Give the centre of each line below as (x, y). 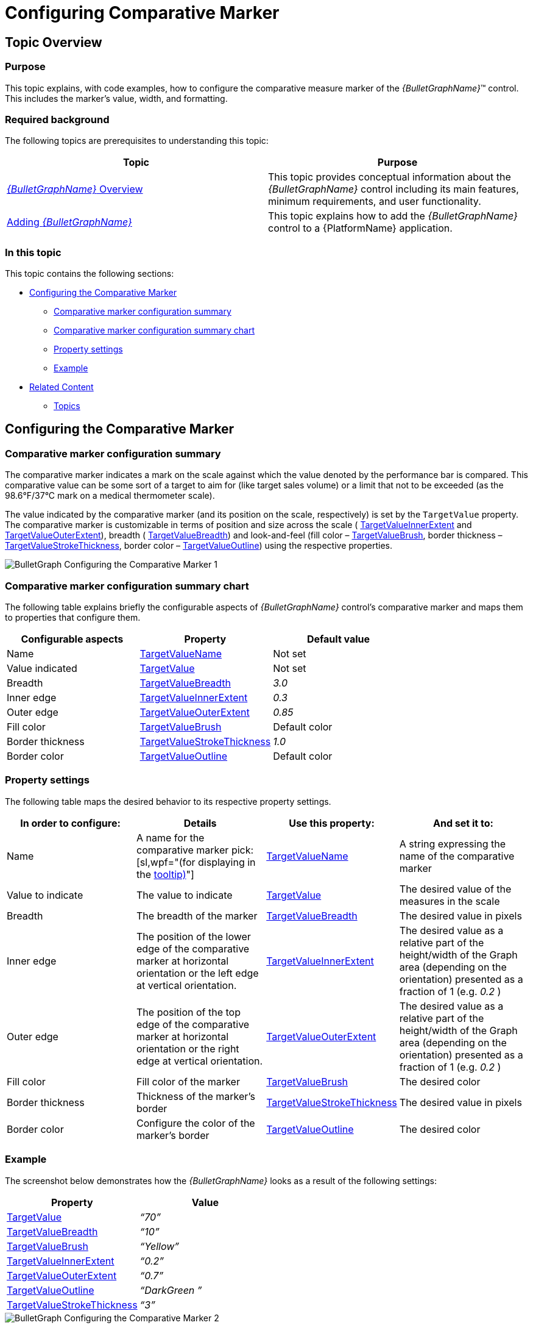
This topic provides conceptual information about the (390, 177)
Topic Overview (54, 42)
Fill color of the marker (188, 1081)
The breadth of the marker (197, 916)
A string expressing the (452, 844)
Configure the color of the (196, 1123)
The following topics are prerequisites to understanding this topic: (137, 141)
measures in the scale (450, 901)
